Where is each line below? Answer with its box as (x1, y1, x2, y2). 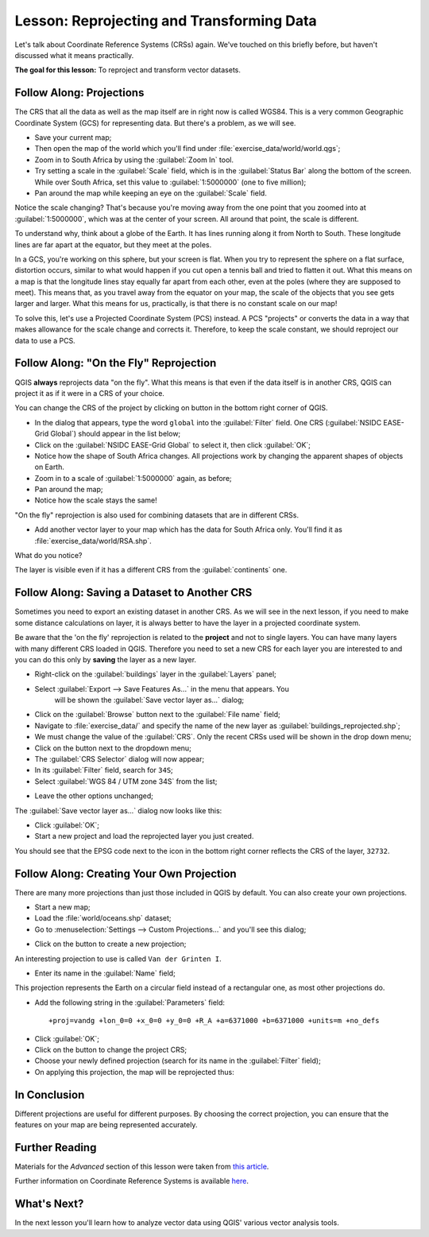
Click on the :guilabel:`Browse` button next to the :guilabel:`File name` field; (34, 710, 281, 719)
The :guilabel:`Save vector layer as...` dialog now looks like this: (14, 805, 222, 815)
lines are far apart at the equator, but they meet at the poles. (14, 239, 212, 250)
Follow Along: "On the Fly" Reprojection (14, 356, 217, 370)
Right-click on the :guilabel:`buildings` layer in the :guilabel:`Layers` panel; (34, 669, 277, 679)
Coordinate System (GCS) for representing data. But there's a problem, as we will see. (14, 118, 296, 127)
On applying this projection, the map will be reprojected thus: (34, 1067, 234, 1076)
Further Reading (14, 1141, 97, 1154)
